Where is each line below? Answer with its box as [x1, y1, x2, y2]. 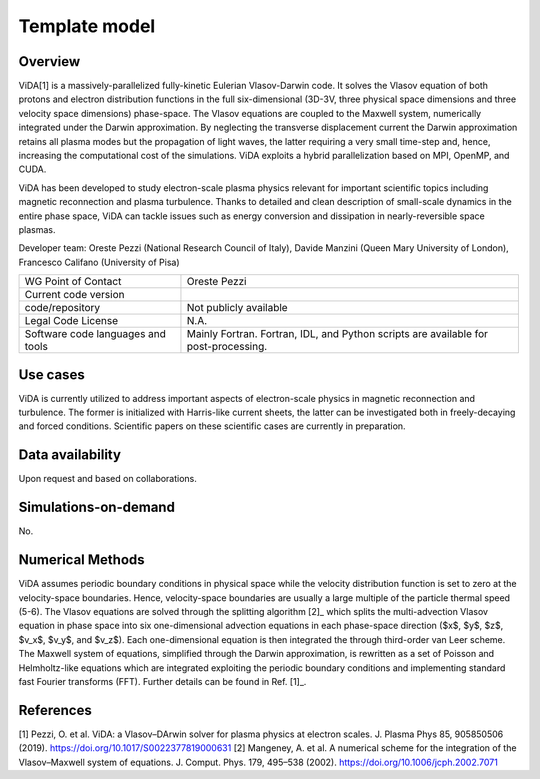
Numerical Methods [18, 551, 145, 569]
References [18, 701, 92, 719]
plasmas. [18, 223, 56, 235]
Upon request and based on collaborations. [18, 473, 197, 485]
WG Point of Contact [24, 275, 122, 289]
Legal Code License [24, 314, 119, 328]
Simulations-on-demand [18, 499, 175, 516]
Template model [18, 15, 156, 37]
